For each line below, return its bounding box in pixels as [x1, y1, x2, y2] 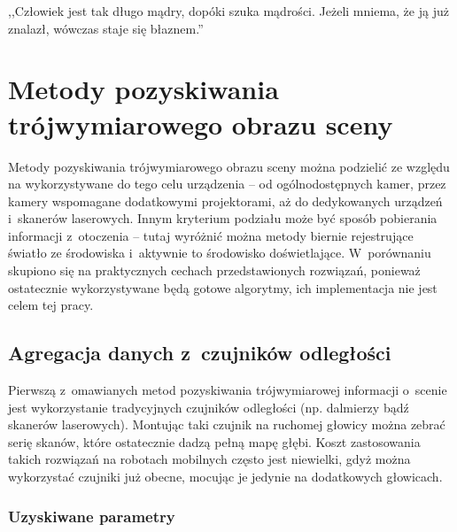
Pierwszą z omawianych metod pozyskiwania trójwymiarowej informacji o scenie [8, 381, 447, 399]
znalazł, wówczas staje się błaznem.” [8, 19, 204, 37]
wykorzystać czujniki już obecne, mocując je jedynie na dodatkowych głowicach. [8, 467, 443, 486]
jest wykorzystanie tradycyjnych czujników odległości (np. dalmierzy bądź [8, 397, 409, 416]
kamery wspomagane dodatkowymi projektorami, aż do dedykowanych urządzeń [8, 191, 443, 210]
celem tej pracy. [8, 296, 94, 314]
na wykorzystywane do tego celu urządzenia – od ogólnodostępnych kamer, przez [8, 174, 446, 193]
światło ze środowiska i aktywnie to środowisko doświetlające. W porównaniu [8, 243, 431, 262]
